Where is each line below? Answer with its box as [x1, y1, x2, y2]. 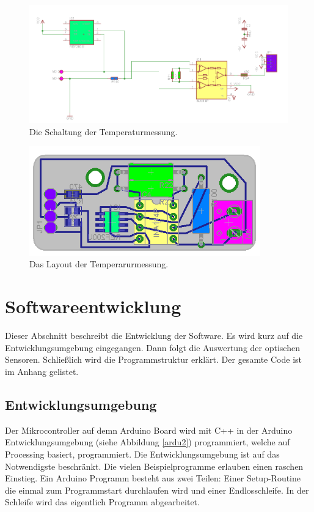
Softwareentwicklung [5, 294, 181, 319]
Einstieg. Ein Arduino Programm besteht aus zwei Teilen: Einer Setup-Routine [5, 472, 301, 484]
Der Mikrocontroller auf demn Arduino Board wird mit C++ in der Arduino [5, 423, 293, 436]
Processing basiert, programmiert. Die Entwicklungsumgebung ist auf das [5, 447, 280, 460]
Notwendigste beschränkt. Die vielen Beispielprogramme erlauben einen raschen [5, 459, 304, 472]
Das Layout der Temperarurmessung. [29, 258, 169, 270]
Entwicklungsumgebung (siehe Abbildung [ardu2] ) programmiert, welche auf [5, 436, 290, 448]
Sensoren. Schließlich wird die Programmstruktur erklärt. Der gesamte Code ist [5, 353, 302, 366]
